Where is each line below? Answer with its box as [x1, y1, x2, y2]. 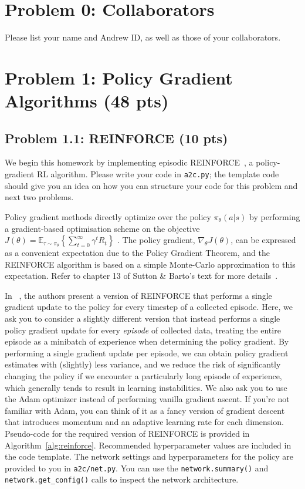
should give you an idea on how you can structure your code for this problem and [5, 179, 298, 191]
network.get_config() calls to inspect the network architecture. [5, 473, 239, 485]
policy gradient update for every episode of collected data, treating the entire [5, 323, 281, 336]
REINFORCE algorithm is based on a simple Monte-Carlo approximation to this [5, 258, 296, 270]
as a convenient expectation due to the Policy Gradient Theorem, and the [5, 247, 270, 259]
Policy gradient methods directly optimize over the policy [5, 210, 211, 222]
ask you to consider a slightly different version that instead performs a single [5, 312, 280, 325]
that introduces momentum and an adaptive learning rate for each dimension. [5, 416, 284, 428]
